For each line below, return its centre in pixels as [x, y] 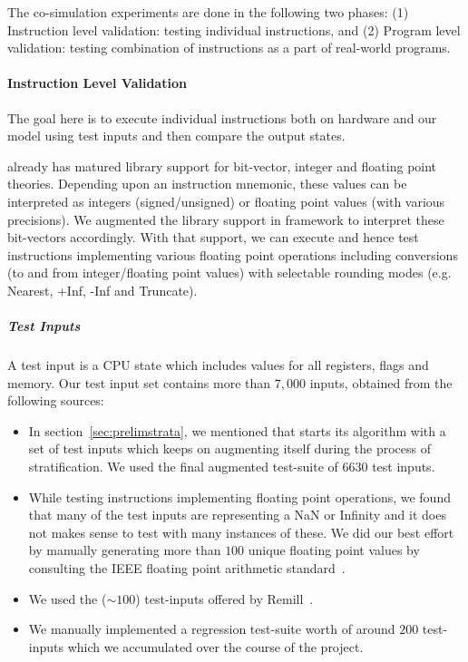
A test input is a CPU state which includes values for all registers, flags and [218, 365]
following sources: [56, 400]
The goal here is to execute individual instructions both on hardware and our [222, 117]
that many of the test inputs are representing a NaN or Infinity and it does [237, 515]
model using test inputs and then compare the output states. [176, 136]
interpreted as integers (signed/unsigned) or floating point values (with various [226, 201]
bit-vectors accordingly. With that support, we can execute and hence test [213, 237]
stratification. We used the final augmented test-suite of [183, 467]
